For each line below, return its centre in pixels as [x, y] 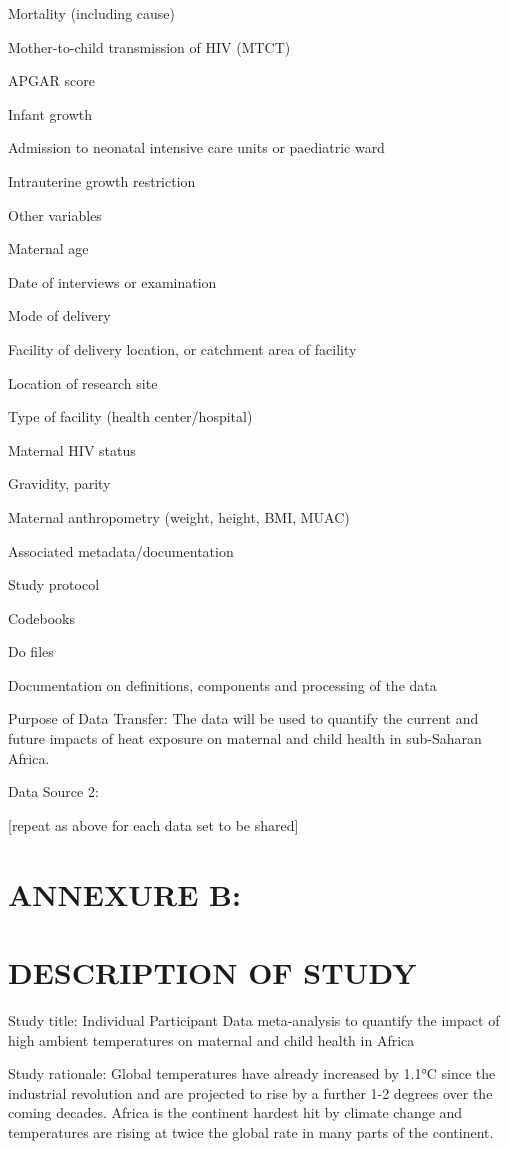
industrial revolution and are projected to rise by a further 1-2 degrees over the [250, 1092]
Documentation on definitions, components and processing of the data [222, 684]
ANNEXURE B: [124, 893]
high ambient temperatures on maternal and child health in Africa [211, 1039]
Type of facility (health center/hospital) [130, 416]
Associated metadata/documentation [121, 550]
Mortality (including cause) [91, 13]
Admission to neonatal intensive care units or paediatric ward [196, 147]
